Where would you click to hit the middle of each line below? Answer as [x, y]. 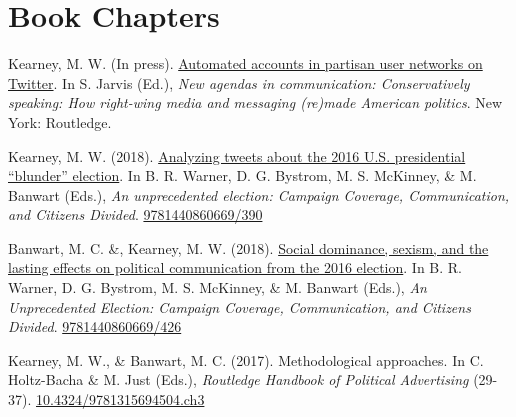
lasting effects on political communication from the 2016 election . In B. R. [235, 267]
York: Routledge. [60, 121]
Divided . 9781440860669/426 [95, 326]
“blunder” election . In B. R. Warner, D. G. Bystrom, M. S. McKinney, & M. [242, 175]
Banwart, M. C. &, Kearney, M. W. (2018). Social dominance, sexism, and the [248, 247]
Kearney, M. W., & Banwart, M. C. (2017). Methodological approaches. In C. [246, 359]
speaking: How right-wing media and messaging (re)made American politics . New [255, 102]
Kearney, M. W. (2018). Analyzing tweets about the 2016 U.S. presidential [237, 155]
